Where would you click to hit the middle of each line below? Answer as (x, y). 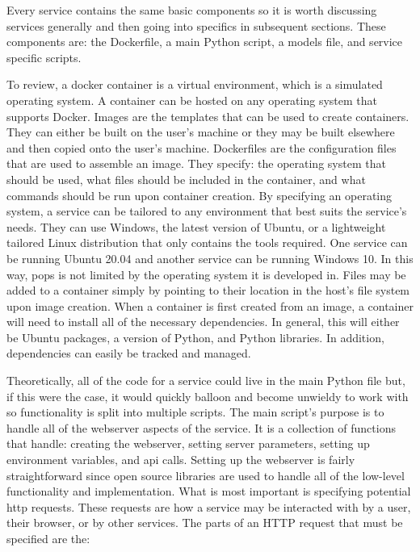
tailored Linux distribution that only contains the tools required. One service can (207, 243)
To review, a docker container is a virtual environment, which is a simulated (195, 84)
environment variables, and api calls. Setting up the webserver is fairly (181, 460)
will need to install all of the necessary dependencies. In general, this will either (203, 322)
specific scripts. (44, 57)
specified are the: (48, 538)
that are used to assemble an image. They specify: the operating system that (196, 163)
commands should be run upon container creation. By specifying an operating (199, 195)
